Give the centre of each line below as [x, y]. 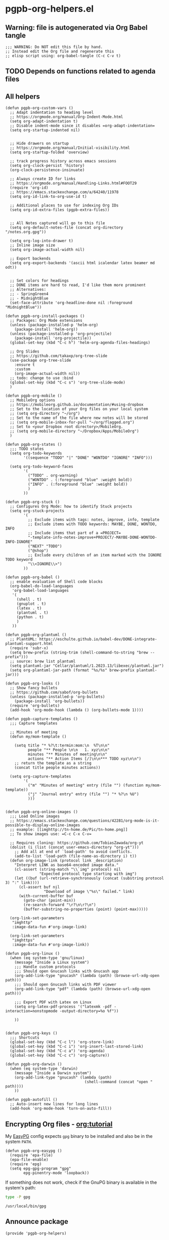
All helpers [23, 96]
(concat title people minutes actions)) [57, 768]
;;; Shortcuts [25, 1038]
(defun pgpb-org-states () [34, 445]
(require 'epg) [26, 1164]
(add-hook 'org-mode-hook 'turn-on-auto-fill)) [61, 1108]
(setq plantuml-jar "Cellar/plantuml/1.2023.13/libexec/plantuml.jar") [87, 666]
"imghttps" [24, 940]
